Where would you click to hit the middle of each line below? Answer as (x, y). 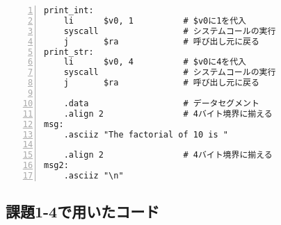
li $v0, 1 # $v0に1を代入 (155, 20)
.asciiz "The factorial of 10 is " (146, 134)
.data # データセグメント (161, 103)
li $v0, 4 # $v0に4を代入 (155, 62)
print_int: (69, 10)
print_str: (69, 52)
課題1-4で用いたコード (83, 211)
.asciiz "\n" (94, 176)
